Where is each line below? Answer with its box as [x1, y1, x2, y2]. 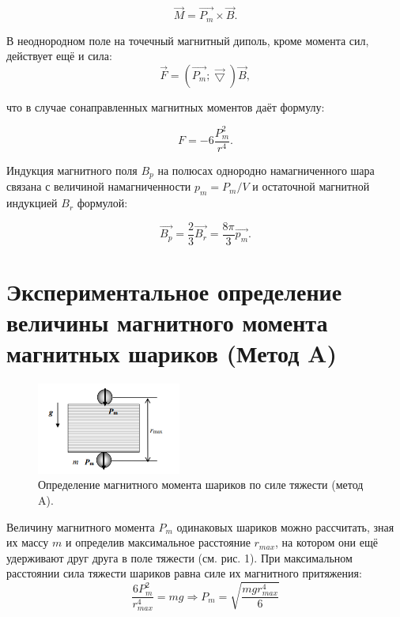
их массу [6, 534, 49, 551]
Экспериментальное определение [6, 275, 342, 308]
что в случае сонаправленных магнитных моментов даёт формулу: [6, 98, 325, 115]
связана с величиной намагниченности [6, 178, 191, 195]
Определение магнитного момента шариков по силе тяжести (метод [38, 476, 364, 493]
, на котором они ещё [275, 534, 378, 551]
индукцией [6, 195, 58, 211]
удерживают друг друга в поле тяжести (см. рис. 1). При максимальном [6, 549, 353, 566]
